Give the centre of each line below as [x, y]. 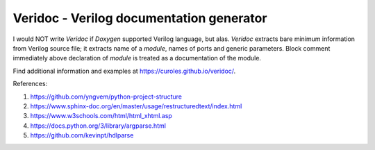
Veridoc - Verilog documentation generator [140, 18]
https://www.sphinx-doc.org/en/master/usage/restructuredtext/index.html [136, 106]
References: [30, 84]
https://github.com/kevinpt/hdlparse [82, 135]
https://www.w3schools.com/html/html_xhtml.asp [101, 116]
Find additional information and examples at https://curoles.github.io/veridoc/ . [124, 71]
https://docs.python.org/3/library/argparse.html [98, 126]
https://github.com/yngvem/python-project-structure [106, 97]
